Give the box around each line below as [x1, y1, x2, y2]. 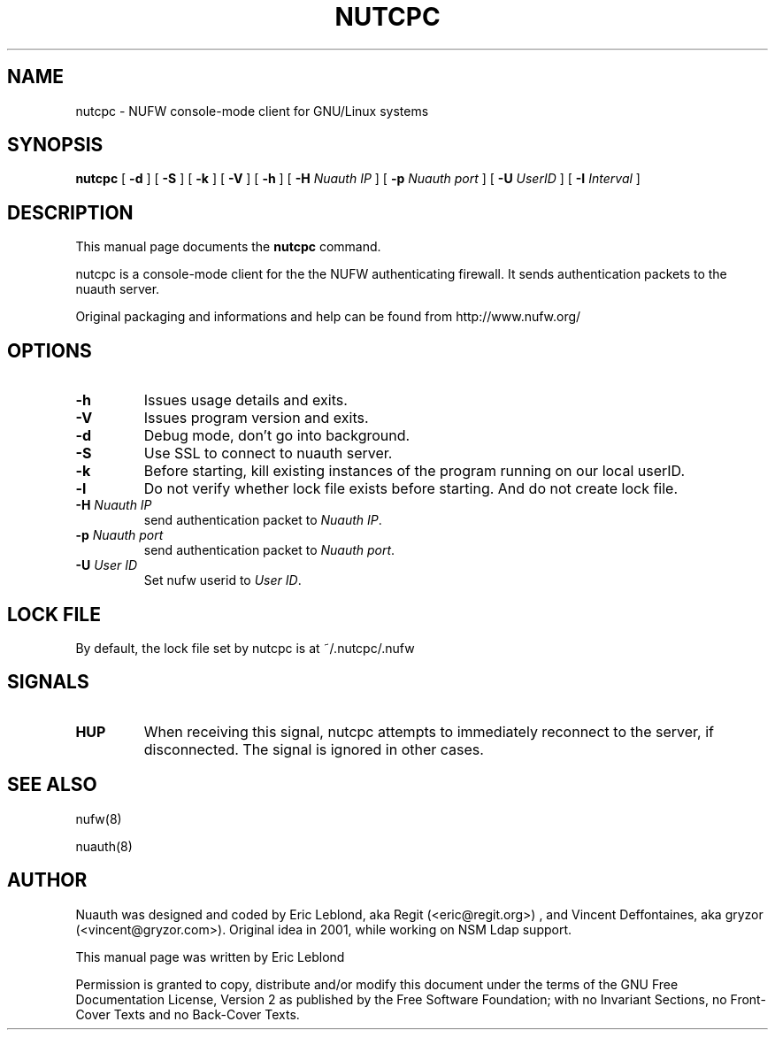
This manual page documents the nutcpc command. [75, 239, 381, 255]
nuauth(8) [75, 838, 133, 854]
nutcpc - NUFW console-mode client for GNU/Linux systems [75, 103, 429, 119]
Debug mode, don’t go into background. [143, 426, 411, 445]
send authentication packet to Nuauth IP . [143, 512, 382, 528]
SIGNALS [7, 671, 89, 694]
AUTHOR [7, 869, 88, 892]
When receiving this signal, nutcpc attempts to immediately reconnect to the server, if [143, 722, 714, 741]
